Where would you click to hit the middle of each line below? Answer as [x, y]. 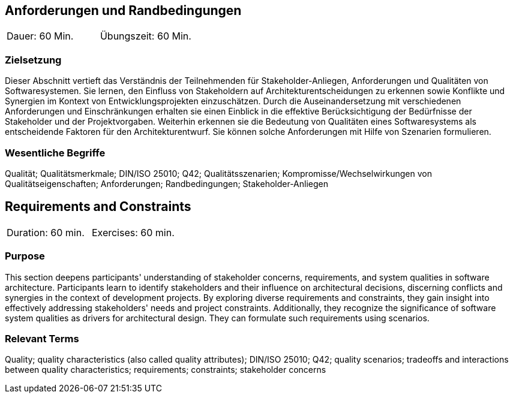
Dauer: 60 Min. [40, 36]
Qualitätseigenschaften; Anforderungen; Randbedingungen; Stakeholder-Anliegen [167, 183]
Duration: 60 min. [46, 232]
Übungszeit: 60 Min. [145, 36]
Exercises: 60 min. [133, 232]
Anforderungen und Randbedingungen [123, 10]
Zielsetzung [33, 60]
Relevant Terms [42, 338]
